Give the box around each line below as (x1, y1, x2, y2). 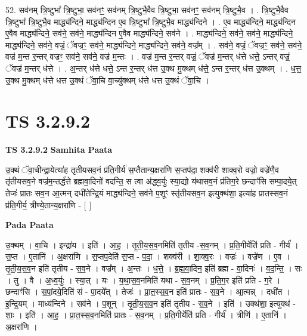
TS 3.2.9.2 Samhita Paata (5, 143, 113, 156)
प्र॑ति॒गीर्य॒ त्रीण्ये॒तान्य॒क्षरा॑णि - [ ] (5, 198, 92, 211)
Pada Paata (5, 218, 54, 231)
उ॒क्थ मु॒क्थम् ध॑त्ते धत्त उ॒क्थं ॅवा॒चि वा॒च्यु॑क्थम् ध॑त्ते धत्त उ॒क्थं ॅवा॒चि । (5, 73, 210, 86)
